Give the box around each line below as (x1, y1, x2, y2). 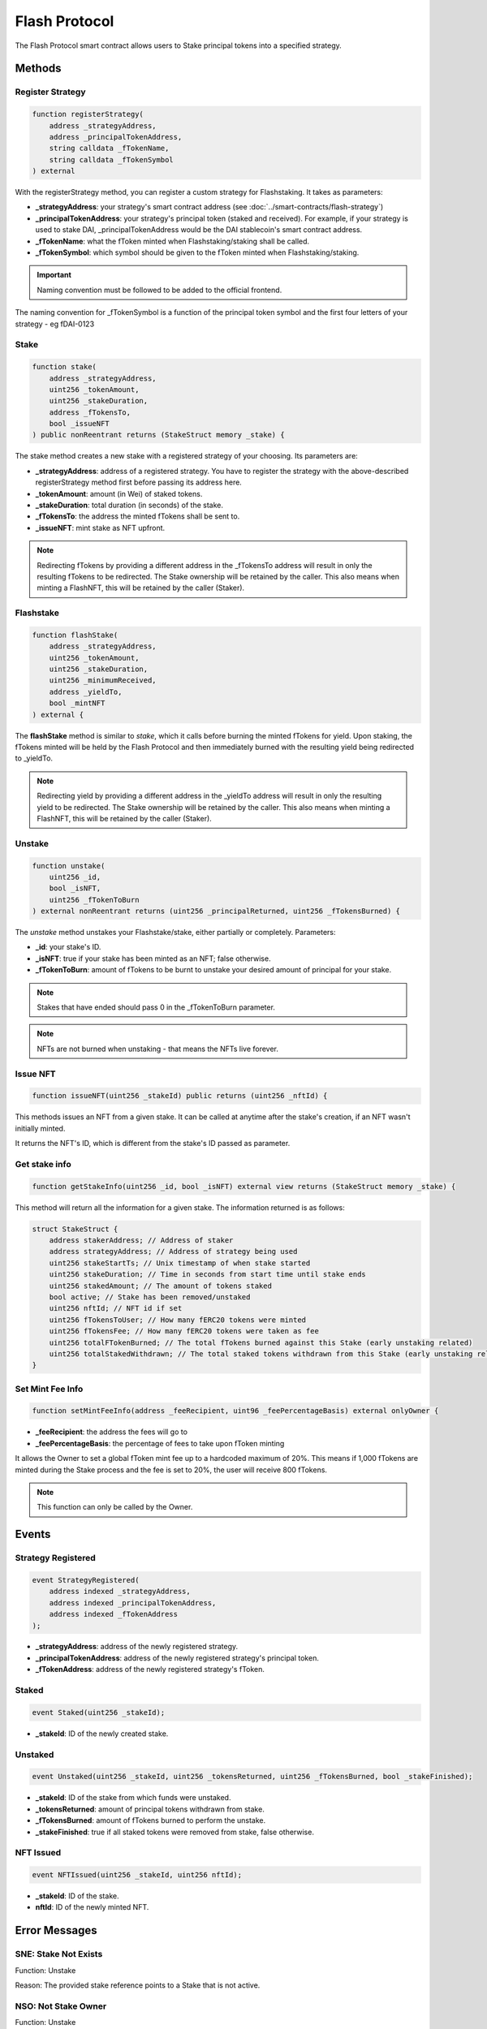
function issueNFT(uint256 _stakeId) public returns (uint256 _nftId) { (32, 1092, 328, 1101)
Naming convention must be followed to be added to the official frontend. (37, 285, 282, 295)
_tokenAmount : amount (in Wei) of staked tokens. (35, 489, 203, 498)
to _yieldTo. (15, 753, 53, 763)
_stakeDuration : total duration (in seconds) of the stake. (35, 500, 223, 510)
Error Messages (15, 1923, 97, 1937)
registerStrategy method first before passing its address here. (35, 477, 243, 487)
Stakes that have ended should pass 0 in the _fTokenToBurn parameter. (37, 1002, 276, 1012)
